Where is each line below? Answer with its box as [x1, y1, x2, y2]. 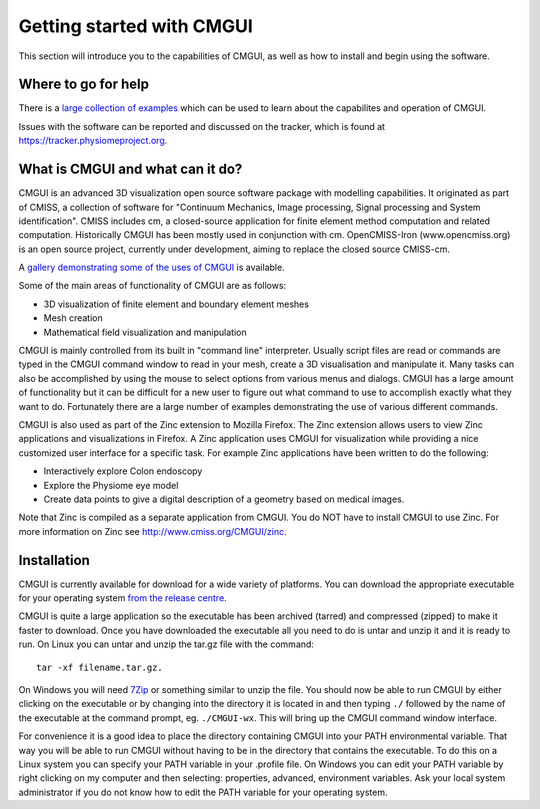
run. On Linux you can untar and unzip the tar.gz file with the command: [18, 638, 315, 650]
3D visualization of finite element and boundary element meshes [43, 298, 310, 310]
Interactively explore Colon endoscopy [43, 465, 203, 477]
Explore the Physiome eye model [43, 479, 179, 491]
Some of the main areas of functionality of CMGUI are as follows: [18, 280, 287, 292]
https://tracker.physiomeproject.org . [18, 135, 168, 147]
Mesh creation [43, 312, 104, 324]
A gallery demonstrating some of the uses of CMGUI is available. [18, 261, 285, 274]
